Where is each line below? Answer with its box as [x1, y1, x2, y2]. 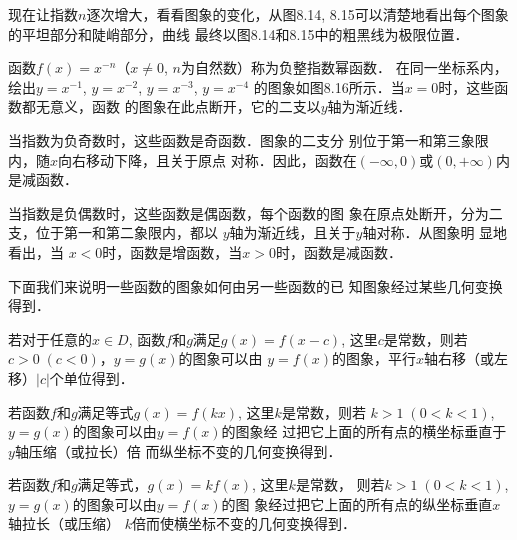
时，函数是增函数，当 [102, 241, 243, 262]
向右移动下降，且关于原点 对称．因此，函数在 [58, 149, 357, 170]
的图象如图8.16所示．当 [253, 76, 405, 97]
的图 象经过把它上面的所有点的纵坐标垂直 [221, 493, 493, 514]
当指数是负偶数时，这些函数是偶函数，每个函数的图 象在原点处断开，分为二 [8, 202, 503, 223]
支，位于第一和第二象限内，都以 [8, 222, 218, 243]
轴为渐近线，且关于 [229, 222, 356, 243]
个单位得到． [49, 367, 134, 388]
